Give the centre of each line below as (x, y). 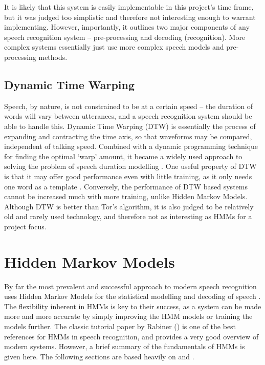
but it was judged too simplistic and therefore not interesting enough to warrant (130, 17)
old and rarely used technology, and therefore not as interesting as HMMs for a (128, 216)
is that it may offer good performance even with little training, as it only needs (128, 176)
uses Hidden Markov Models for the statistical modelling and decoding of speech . (132, 296)
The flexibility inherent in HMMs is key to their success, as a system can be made (133, 306)
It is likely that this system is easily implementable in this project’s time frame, (129, 7)
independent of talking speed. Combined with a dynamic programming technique (131, 146)
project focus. (25, 226)
